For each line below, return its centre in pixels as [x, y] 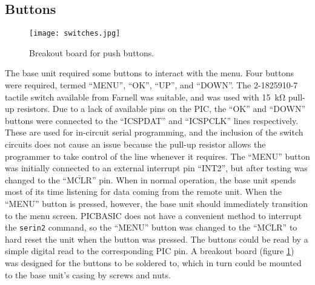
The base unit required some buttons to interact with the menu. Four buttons [150, 73]
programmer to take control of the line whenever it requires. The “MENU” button [157, 156]
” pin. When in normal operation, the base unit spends [194, 179]
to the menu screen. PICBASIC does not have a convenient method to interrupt [154, 215]
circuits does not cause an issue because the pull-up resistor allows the [135, 144]
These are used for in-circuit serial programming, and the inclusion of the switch [154, 132]
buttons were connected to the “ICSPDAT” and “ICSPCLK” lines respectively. [152, 120]
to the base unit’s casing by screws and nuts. [88, 274]
